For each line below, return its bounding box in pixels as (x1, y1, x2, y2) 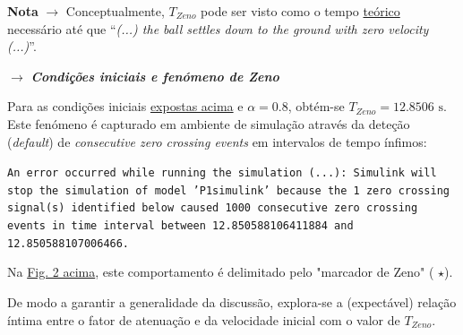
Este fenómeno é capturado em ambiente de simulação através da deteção (7, 114, 410, 133)
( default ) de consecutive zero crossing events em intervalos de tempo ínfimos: (7, 132, 427, 150)
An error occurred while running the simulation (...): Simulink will (7, 167, 437, 180)
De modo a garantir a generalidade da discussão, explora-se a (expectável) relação (7, 293, 457, 312)
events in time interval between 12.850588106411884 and (7, 219, 354, 233)
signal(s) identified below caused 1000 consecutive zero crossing (7, 202, 418, 215)
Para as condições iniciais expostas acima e (7, 97, 244, 116)
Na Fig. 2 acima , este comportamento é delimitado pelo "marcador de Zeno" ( (7, 262, 434, 281)
